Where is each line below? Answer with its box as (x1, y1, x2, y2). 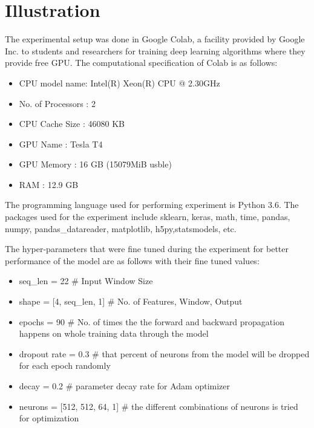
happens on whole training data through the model (19, 327, 209, 340)
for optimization (19, 412, 79, 424)
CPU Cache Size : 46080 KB (19, 117, 125, 130)
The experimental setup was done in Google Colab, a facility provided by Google (5, 33, 305, 45)
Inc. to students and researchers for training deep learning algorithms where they (5, 44, 306, 57)
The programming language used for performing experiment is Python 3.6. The (5, 198, 299, 211)
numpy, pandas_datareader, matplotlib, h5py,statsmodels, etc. (5, 222, 237, 235)
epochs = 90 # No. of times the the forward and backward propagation (19, 315, 284, 328)
